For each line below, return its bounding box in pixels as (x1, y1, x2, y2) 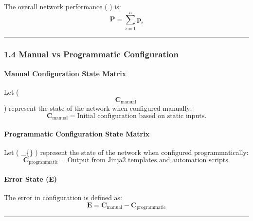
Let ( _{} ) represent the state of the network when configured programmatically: (4, 147, 249, 157)
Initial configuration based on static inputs (77, 113, 205, 119)
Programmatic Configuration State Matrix (4, 129, 150, 139)
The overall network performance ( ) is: (4, 1, 121, 11)
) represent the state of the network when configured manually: (4, 103, 192, 113)
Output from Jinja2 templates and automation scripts (67, 156, 228, 164)
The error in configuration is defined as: (4, 192, 122, 203)
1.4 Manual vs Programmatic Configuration (4, 48, 179, 60)
